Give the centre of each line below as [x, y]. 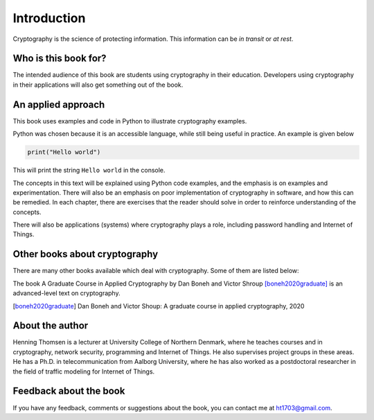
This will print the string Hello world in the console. [89, 170]
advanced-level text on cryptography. [66, 293]
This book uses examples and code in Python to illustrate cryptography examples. [130, 121]
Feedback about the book [69, 391]
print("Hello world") [64, 152]
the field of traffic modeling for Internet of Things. [84, 371]
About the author [51, 326]
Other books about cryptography [86, 254]
